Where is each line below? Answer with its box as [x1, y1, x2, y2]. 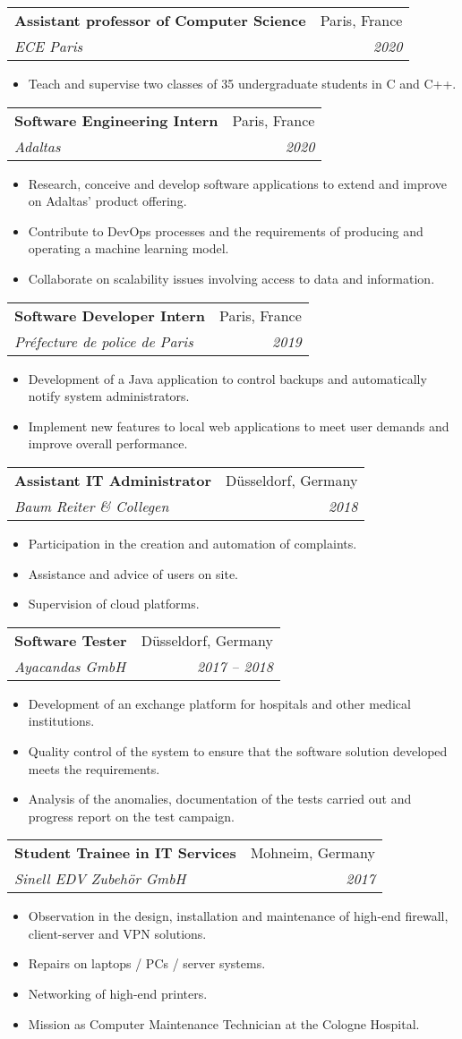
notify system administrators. [28, 387, 190, 405]
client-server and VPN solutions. [28, 924, 207, 942]
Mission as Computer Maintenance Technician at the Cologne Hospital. [28, 1014, 420, 1033]
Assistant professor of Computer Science [14, 10, 306, 30]
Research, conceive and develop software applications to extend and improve [28, 174, 447, 192]
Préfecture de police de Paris [14, 330, 193, 352]
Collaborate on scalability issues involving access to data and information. [28, 268, 435, 287]
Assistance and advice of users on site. [28, 564, 238, 583]
